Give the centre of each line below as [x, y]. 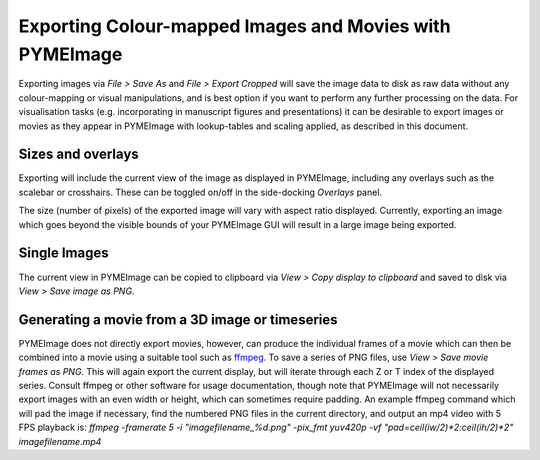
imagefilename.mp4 [60, 441]
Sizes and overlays [78, 154]
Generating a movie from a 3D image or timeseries [178, 319]
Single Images [63, 253]
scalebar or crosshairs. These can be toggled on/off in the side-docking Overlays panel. [200, 192]
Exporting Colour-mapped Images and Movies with [234, 26]
